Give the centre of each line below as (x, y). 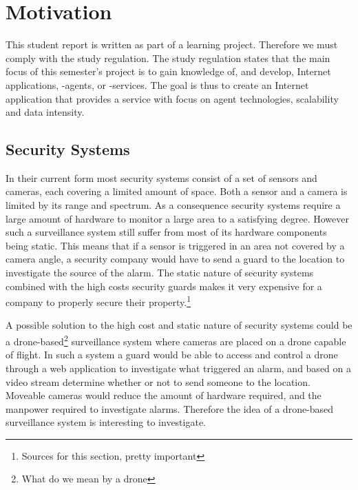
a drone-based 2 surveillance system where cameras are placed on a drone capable (176, 340)
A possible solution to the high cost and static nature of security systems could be (179, 325)
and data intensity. (45, 112)
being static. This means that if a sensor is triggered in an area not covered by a (175, 245)
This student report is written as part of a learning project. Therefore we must (172, 44)
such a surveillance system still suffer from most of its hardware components (166, 232)
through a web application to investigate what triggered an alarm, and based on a (178, 368)
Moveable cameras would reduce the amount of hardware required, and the (164, 395)
